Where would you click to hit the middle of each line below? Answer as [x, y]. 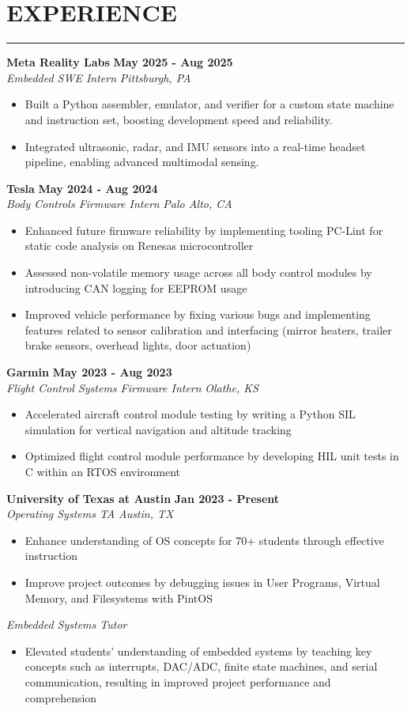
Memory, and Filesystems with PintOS [119, 598]
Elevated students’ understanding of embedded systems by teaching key [198, 650]
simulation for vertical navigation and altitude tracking [158, 429]
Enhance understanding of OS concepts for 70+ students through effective [204, 540]
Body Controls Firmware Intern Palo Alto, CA [119, 204]
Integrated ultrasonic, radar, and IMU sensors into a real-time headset [195, 146]
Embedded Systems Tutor [67, 624]
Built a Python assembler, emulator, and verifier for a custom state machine [209, 104]
